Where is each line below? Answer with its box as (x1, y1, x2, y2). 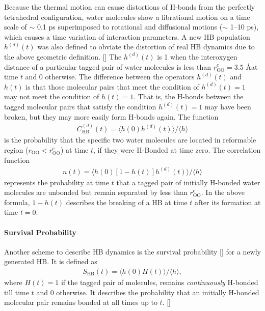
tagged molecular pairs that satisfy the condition (4, 101, 156, 111)
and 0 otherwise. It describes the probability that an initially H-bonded (36, 287, 259, 297)
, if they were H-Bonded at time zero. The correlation (93, 144, 261, 155)
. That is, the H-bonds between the (134, 91, 244, 102)
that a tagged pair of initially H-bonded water (116, 177, 260, 187)
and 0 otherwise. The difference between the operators (25, 71, 195, 82)
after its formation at (195, 196, 261, 207)
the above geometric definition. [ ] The (4, 51, 122, 62)
